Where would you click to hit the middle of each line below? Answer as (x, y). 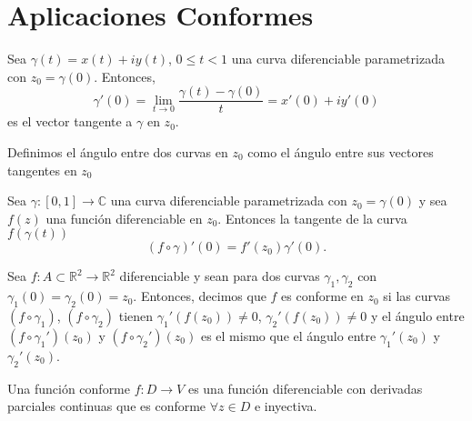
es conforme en (322, 296)
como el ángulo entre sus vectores (341, 151)
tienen (136, 315)
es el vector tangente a (70, 121)
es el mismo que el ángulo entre (288, 335)
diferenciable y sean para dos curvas (220, 276)
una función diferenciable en (124, 218)
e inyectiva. (286, 406)
